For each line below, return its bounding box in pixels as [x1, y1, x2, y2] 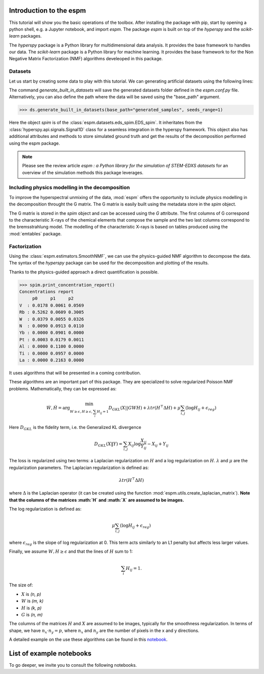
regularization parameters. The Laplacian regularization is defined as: [9, 465, 149, 471]
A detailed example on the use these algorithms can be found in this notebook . [9, 636, 168, 643]
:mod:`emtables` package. [9, 230, 62, 237]
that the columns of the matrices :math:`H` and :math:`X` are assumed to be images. [9, 497, 184, 503]
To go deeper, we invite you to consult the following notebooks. [9, 662, 137, 668]
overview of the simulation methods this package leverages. [22, 169, 144, 176]
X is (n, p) [21, 591, 42, 597]
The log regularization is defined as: [9, 506, 82, 512]
